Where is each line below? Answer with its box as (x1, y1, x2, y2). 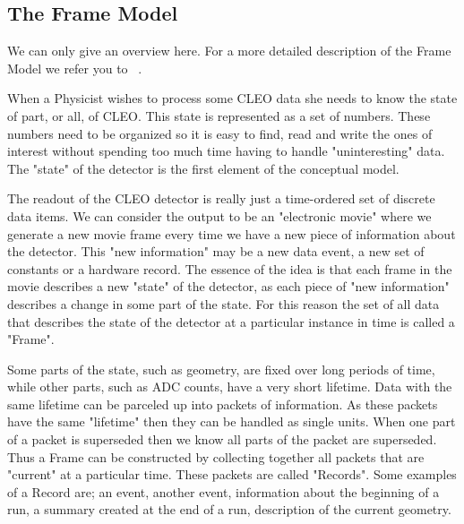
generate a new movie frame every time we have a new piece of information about (7, 224, 456, 243)
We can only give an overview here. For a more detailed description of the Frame (7, 41, 451, 60)
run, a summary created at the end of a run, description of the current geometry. (7, 500, 451, 519)
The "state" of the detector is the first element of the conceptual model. (7, 159, 400, 177)
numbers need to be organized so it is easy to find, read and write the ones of (7, 124, 433, 142)
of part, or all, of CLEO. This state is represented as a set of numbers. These (7, 106, 431, 125)
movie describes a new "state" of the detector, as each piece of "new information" (7, 277, 450, 296)
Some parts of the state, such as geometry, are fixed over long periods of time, (7, 359, 435, 378)
